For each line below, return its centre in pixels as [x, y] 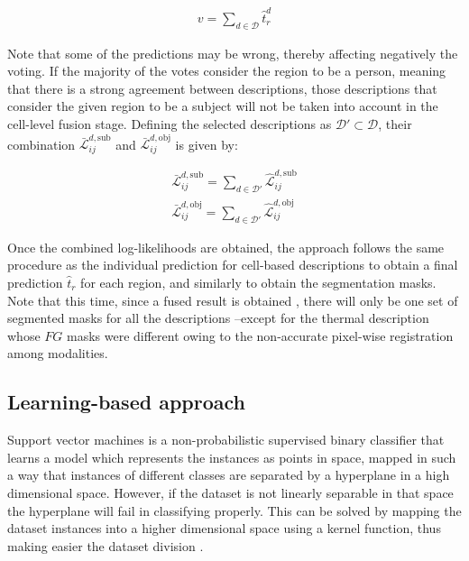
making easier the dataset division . [106, 545]
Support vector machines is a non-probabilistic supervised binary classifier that [226, 440]
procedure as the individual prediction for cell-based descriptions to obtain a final [233, 265]
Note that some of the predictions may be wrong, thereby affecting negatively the [233, 53]
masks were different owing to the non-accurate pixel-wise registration [260, 335]
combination [41, 144]
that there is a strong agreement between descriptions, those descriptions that [222, 88]
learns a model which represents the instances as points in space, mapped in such [232, 457]
